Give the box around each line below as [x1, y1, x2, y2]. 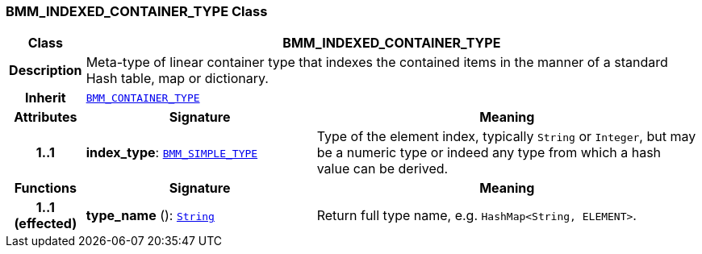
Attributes [14, 109, 77, 126]
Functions [14, 180, 77, 197]
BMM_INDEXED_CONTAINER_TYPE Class [6, 3, 268, 19]
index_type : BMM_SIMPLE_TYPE [86, 144, 258, 161]
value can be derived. [316, 160, 449, 177]
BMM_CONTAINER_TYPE [86, 91, 200, 104]
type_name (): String [86, 207, 215, 224]
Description [9, 62, 82, 79]
